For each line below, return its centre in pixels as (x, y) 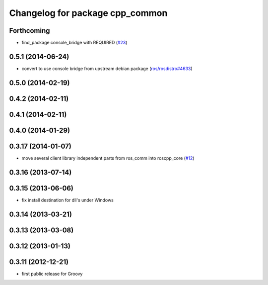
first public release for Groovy (52, 274)
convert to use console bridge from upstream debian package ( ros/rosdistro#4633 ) (107, 68)
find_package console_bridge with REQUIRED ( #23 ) (74, 43)
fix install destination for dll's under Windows (67, 200)
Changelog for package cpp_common (88, 13)
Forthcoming (30, 31)
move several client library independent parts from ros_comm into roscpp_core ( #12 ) (108, 158)
